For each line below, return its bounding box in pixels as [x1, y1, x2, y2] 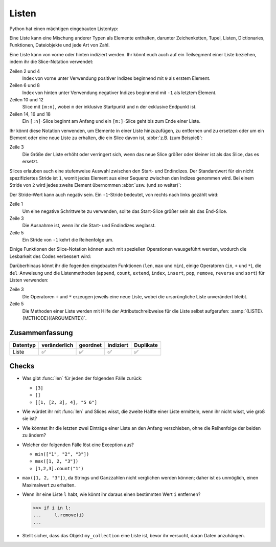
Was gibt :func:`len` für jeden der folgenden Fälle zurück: [22, 375, 143, 381]
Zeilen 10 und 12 [9, 97, 43, 103]
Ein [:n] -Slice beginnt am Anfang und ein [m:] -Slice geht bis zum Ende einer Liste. [22, 118, 201, 124]
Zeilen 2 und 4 [9, 68, 40, 74]
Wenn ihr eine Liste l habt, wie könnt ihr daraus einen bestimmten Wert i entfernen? [22, 491, 201, 497]
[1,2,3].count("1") [35, 466, 84, 471]
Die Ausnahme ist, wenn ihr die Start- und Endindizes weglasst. [22, 223, 156, 229]
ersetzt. [22, 159, 38, 165]
